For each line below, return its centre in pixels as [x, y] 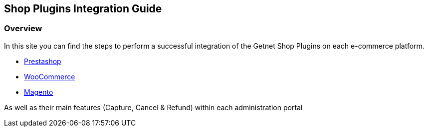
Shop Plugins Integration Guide [83, 9]
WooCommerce [50, 76]
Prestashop [43, 61]
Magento [39, 92]
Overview [23, 29]
